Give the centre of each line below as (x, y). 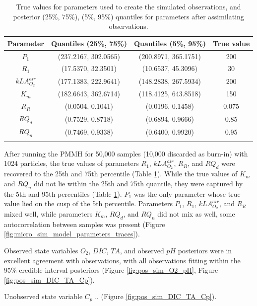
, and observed (142, 250)
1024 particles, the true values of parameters (71, 163)
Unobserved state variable (43, 296)
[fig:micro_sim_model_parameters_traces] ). (72, 234)
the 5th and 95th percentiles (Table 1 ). (63, 193)
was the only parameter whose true (187, 193)
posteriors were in (205, 250)
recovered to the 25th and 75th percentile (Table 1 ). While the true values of (121, 174)
